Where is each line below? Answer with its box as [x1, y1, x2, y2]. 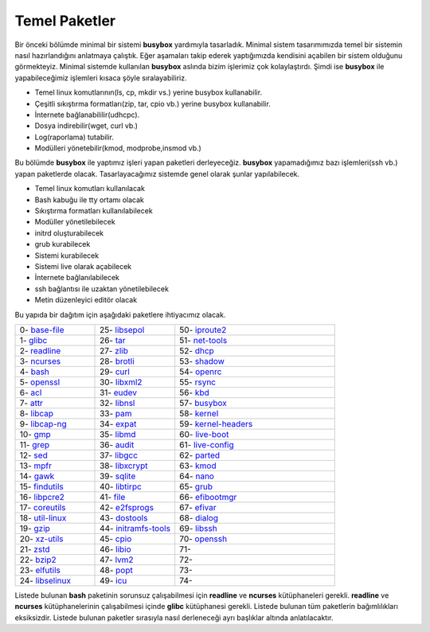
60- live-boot [179, 428, 229, 439]
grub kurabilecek [34, 240, 91, 249]
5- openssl [19, 376, 61, 388]
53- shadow [179, 355, 225, 366]
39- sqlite [100, 470, 136, 482]
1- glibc [19, 334, 48, 345]
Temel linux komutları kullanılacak [34, 184, 145, 193]
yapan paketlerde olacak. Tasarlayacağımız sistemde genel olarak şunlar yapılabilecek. [14, 169, 300, 178]
